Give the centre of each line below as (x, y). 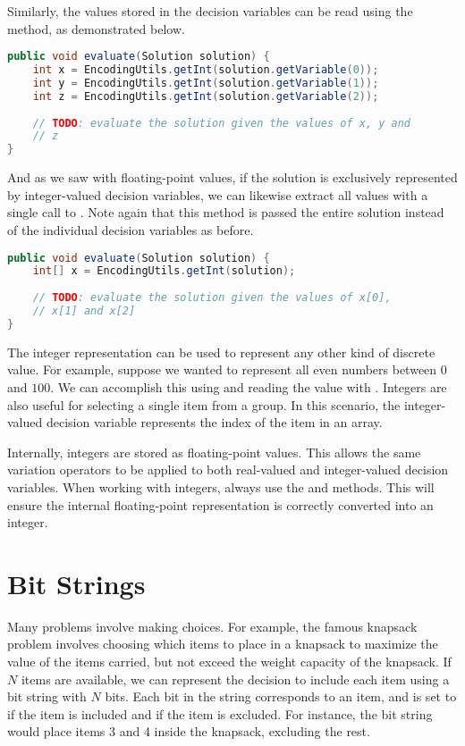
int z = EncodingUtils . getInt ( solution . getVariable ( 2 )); (206, 96)
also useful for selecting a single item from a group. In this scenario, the (204, 404)
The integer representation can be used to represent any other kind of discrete (221, 352)
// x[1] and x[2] (84, 311)
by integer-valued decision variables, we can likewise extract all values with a (218, 194)
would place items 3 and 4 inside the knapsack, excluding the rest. (189, 731)
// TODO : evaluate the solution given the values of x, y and (222, 123)
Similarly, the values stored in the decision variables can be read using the (210, 11)
